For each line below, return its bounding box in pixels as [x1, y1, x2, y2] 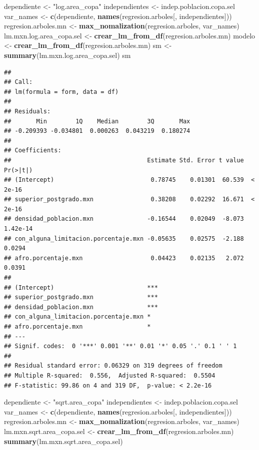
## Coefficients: [4, 147, 61, 154]
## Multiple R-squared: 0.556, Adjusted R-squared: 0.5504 [4, 372, 215, 379]
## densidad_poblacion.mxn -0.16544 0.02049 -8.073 [4, 215, 244, 223]
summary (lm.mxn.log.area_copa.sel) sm [4, 49, 131, 60]
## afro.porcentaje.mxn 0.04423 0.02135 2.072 [4, 254, 244, 262]
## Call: [4, 78, 33, 86]
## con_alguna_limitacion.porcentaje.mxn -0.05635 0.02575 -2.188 [4, 235, 244, 242]
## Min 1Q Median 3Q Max [4, 117, 190, 125]
